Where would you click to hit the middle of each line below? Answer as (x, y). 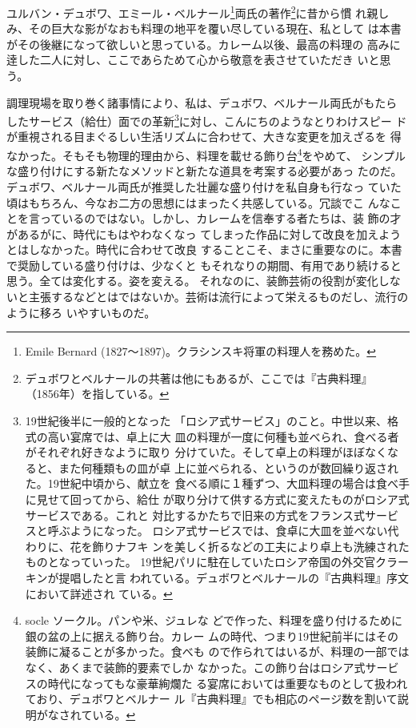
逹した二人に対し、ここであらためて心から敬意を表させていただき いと (193, 60)
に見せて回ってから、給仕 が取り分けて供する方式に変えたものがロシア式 (217, 499)
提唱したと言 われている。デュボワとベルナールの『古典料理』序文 (234, 577)
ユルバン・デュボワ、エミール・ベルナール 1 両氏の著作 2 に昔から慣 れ (187, 12)
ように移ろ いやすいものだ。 (81, 312)
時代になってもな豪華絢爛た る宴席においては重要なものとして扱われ (228, 683)
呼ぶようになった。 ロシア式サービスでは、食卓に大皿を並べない (218, 531)
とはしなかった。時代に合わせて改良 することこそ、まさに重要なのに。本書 (204, 249)
